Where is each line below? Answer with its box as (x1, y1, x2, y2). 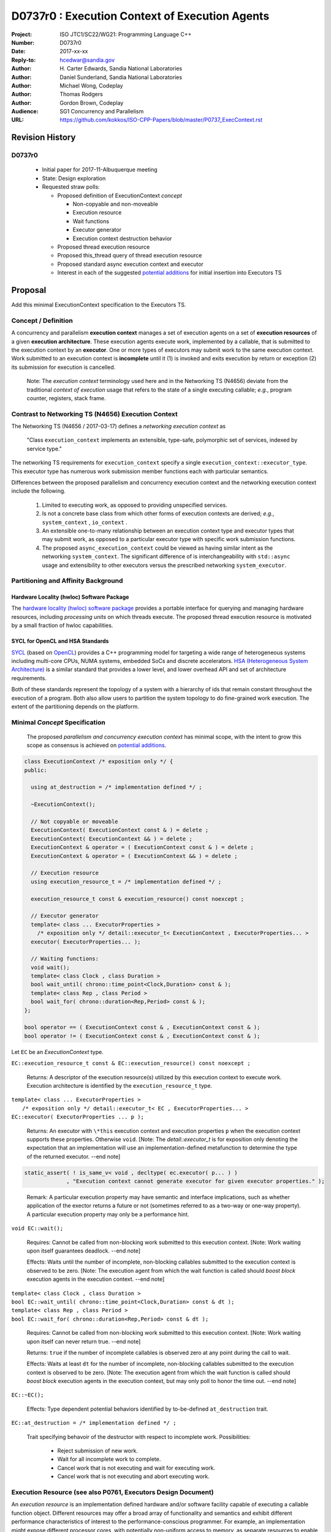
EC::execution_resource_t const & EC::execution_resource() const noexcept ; (11, 1060, 251, 1067)
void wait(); (31, 964, 70, 971)
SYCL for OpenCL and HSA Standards (11, 637, 109, 645)
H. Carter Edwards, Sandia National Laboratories (59, 65, 183, 72)
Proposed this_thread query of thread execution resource (57, 252, 202, 259)
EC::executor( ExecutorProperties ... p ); (11, 1113, 144, 1121)
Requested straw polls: (42, 183, 101, 191)
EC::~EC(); (11, 1392, 44, 1398)
